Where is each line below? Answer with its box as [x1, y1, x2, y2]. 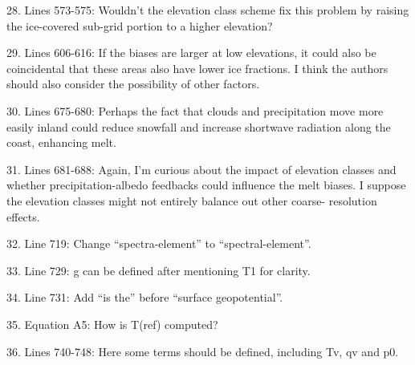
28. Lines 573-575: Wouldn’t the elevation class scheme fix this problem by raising [6, 2, 409, 18]
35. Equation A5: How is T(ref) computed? [6, 315, 218, 332]
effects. [6, 208, 40, 225]
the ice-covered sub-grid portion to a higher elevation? [6, 17, 273, 34]
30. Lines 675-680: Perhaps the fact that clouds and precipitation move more [6, 102, 384, 119]
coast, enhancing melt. [6, 134, 116, 151]
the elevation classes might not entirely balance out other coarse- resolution [6, 192, 377, 209]
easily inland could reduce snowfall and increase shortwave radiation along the [6, 118, 391, 135]
